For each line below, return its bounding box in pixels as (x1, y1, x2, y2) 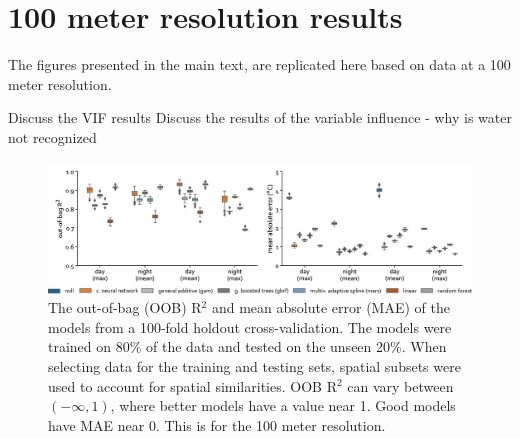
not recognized (8, 126, 97, 147)
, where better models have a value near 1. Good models (110, 395, 456, 416)
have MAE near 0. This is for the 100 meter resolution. (48, 414, 386, 435)
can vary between (347, 375, 454, 396)
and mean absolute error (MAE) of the (211, 297, 450, 318)
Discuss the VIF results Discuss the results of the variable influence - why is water (8, 107, 512, 128)
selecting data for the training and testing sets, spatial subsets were (48, 355, 461, 376)
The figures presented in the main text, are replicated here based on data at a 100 (8, 54, 511, 75)
